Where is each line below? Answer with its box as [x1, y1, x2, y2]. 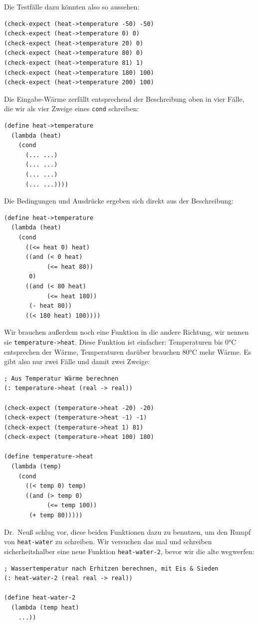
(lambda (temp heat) [11, 604, 79, 611]
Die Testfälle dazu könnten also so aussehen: [4, 1, 140, 11]
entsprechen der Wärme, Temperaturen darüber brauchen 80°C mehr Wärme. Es [4, 346, 252, 357]
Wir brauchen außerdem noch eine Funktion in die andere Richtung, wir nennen [4, 327, 249, 337]
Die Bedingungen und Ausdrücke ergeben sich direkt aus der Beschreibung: [4, 196, 234, 206]
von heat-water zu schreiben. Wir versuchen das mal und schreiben [4, 536, 212, 547]
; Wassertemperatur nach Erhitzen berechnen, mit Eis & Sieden [4, 565, 219, 572]
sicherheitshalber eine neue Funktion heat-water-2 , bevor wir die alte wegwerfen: [4, 546, 255, 556]
